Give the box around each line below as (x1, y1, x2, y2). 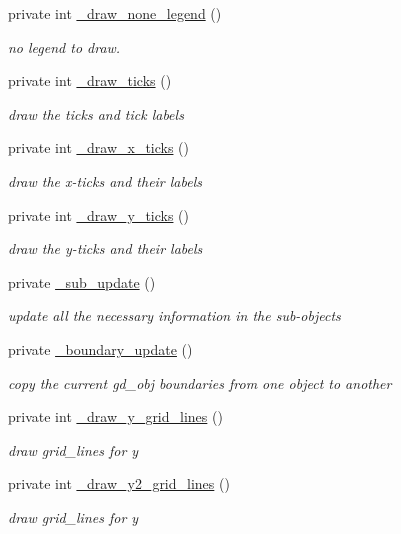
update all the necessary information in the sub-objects (8, 305, 341, 326)
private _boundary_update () (8, 338, 193, 359)
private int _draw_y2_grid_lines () (8, 473, 230, 494)
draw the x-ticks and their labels (8, 170, 202, 191)
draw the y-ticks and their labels (8, 238, 203, 259)
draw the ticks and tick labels (8, 103, 184, 124)
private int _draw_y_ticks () (8, 204, 190, 225)
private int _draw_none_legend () (8, 3, 222, 23)
